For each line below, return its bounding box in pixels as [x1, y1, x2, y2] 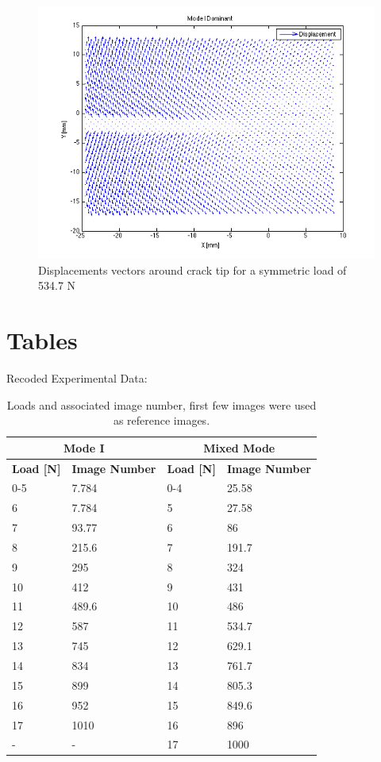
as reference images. [113, 412, 210, 429]
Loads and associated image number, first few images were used [6, 396, 317, 413]
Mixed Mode [203, 439, 275, 456]
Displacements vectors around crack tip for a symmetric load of [38, 261, 347, 278]
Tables [6, 323, 78, 356]
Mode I [63, 439, 105, 456]
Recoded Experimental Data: [6, 369, 148, 386]
